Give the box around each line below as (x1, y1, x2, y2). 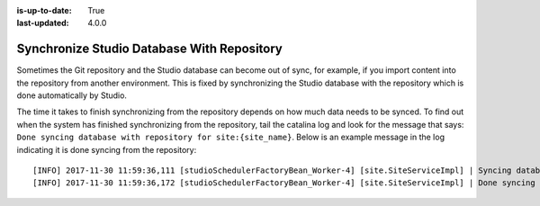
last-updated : (16, 18, 69, 29)
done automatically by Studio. (16, 90, 128, 101)
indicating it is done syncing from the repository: (16, 144, 197, 155)
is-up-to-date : (16, 5, 72, 15)
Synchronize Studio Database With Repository (16, 41, 283, 57)
